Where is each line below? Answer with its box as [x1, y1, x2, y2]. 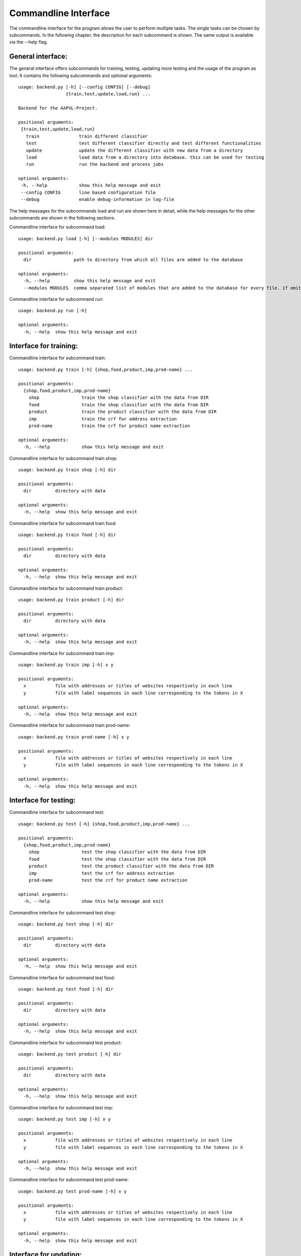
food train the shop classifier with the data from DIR [28, 402, 209, 407]
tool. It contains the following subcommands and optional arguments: [9, 72, 153, 78]
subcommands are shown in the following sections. [9, 215, 115, 221]
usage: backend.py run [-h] [18, 308, 87, 313]
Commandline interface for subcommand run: [9, 296, 104, 302]
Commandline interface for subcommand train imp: [9, 650, 115, 656]
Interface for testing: [9, 796, 76, 805]
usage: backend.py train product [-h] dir [18, 597, 124, 603]
